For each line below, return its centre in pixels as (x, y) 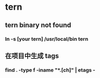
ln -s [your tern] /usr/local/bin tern (47, 39)
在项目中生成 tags (32, 56)
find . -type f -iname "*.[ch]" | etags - (50, 70)
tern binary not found (38, 25)
